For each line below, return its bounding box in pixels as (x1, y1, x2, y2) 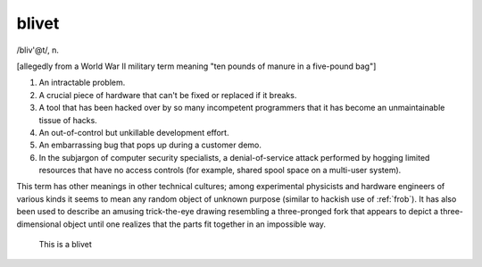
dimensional (16, 219, 62, 229)
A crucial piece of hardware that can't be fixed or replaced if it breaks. (38, 89, 297, 100)
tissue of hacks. (38, 114, 97, 125)
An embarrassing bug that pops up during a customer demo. (38, 139, 262, 151)
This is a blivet (38, 239, 93, 250)
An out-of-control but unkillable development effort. (38, 127, 229, 138)
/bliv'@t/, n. (16, 45, 60, 55)
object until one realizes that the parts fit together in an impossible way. (62, 219, 326, 229)
